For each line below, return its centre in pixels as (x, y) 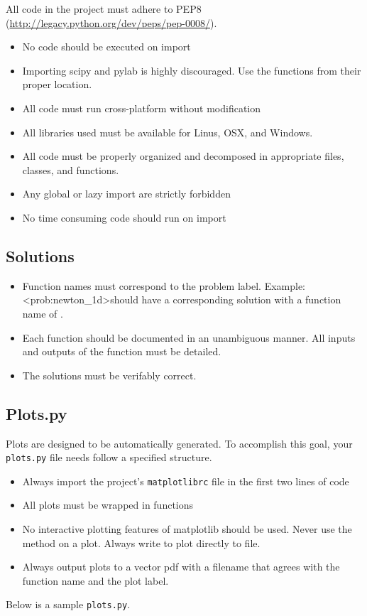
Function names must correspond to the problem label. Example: (164, 285)
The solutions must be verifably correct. (109, 375)
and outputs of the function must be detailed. (122, 351)
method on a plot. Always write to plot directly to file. (141, 542)
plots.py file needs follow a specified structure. (109, 457)
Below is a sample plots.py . (68, 604)
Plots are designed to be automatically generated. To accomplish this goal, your (179, 443)
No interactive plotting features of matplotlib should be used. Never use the (187, 529)
